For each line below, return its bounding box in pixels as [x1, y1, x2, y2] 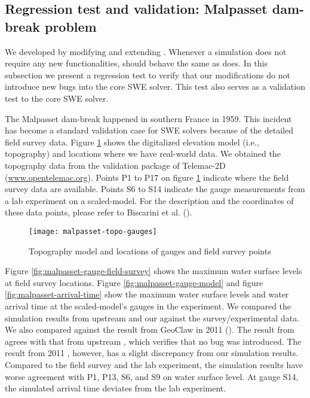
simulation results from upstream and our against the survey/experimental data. [5, 311, 300, 324]
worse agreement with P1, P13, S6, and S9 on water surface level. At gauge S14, [5, 370, 299, 382]
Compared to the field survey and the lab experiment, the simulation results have [5, 358, 303, 370]
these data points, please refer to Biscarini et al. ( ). [5, 206, 192, 218]
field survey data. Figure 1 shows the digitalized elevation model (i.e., [5, 135, 259, 148]
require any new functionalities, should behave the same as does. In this [5, 57, 268, 69]
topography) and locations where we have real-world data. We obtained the [5, 147, 281, 160]
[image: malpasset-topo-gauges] [29, 227, 157, 236]
